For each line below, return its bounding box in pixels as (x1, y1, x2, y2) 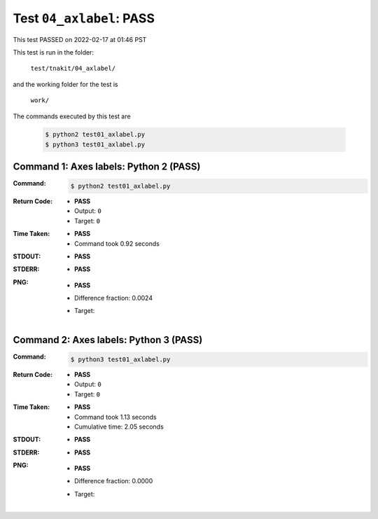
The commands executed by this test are (13, 112, 131, 120)
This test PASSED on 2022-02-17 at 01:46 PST (13, 35, 147, 43)
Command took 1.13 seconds (74, 413, 157, 421)
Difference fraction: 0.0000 (74, 477, 153, 485)
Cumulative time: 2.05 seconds (74, 422, 164, 431)
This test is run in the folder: (13, 48, 94, 56)
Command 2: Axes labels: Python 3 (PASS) (13, 334, 203, 346)
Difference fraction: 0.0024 (74, 294, 153, 303)
